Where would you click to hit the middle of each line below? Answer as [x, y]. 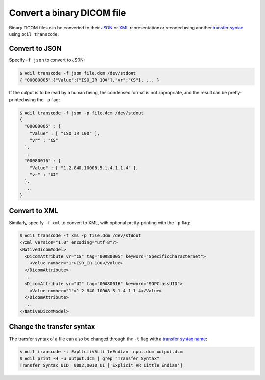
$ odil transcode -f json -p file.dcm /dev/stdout [82, 113]
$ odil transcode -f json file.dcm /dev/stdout [78, 73]
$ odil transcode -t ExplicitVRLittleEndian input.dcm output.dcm [101, 352]
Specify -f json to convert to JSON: [47, 60]
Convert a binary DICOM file [67, 13]
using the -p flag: [42, 100]
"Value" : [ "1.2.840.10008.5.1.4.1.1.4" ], [84, 168]
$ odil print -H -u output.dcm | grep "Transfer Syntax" [89, 358]
